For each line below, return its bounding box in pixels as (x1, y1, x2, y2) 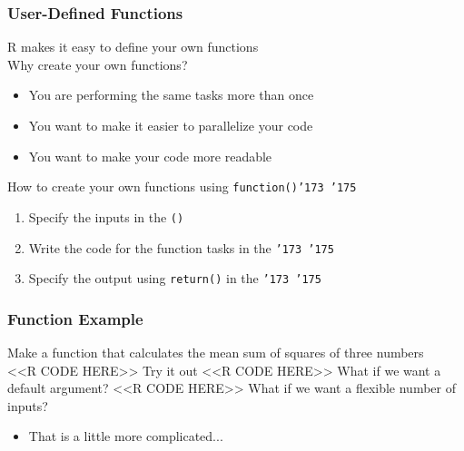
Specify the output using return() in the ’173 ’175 (28, 269, 321, 288)
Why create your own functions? (7, 54, 188, 74)
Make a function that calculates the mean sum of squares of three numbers (7, 343, 424, 362)
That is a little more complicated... (28, 426, 223, 446)
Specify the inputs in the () (28, 207, 184, 226)
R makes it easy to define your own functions (7, 37, 259, 56)
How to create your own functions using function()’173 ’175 (7, 177, 357, 196)
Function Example (7, 307, 143, 329)
